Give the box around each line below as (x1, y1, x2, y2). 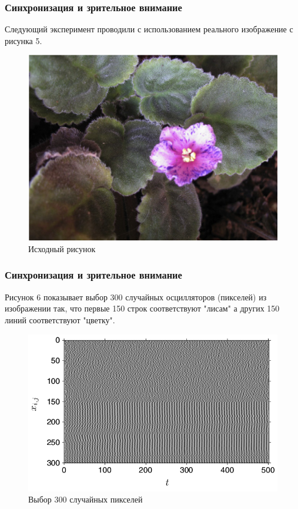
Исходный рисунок (28, 242, 96, 254)
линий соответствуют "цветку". (5, 313, 115, 326)
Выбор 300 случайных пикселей (28, 493, 143, 505)
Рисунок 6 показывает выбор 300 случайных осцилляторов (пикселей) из (5, 290, 267, 303)
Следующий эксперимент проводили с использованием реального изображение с (5, 23, 293, 35)
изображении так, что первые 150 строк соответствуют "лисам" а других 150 (5, 302, 280, 314)
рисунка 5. (5, 34, 42, 46)
